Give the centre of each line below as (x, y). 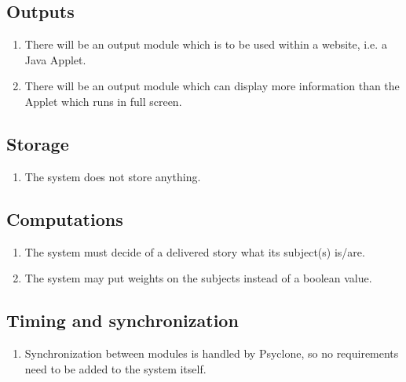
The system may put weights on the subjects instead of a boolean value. (198, 278)
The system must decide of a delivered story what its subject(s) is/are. (195, 251)
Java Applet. (55, 59)
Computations (65, 218)
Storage (38, 143)
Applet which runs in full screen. (103, 101)
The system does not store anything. (113, 176)
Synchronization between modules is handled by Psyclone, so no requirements (212, 353)
